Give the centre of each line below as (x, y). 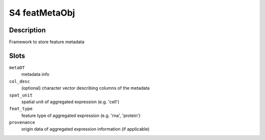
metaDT (17, 68)
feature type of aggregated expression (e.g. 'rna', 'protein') (81, 116)
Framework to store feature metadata (47, 42)
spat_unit (21, 95)
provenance (22, 123)
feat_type (21, 109)
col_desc (20, 81)
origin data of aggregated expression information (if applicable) (85, 129)
